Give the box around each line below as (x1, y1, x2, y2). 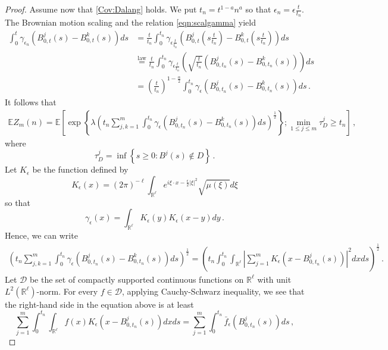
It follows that (5, 95, 57, 108)
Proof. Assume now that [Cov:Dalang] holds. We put (5, 3, 197, 15)
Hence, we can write (5, 229, 78, 241)
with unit (257, 273, 292, 285)
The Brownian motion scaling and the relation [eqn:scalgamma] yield (5, 16, 256, 29)
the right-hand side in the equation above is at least (5, 298, 194, 310)
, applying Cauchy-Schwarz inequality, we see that (121, 285, 305, 297)
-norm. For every (36, 285, 98, 297)
